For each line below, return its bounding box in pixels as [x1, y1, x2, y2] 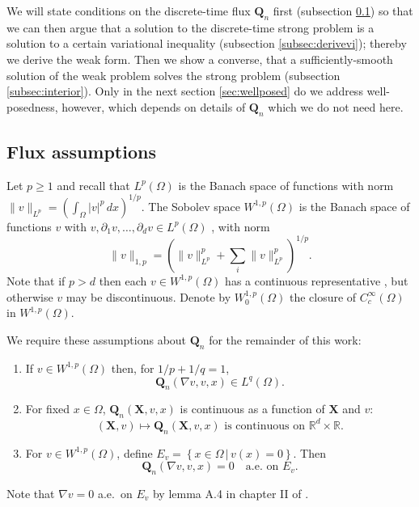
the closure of [289, 288, 357, 305]
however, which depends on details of [61, 98, 246, 115]
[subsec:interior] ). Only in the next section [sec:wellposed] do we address [6, 82, 363, 99]
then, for [111, 359, 154, 376]
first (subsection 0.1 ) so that [273, 2, 413, 19]
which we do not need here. [268, 98, 404, 115]
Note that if [6, 272, 66, 289]
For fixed [25, 400, 70, 417]
